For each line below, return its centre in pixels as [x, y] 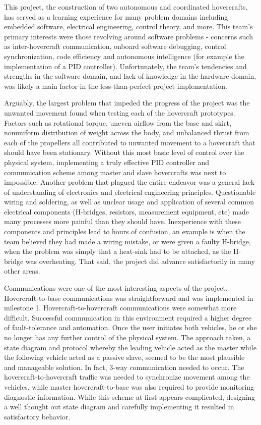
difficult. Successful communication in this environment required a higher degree [128, 317]
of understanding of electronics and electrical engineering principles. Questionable [130, 192]
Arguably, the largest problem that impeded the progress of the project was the [127, 103]
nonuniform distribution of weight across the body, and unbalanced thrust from [127, 132]
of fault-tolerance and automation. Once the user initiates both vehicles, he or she [130, 327]
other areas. [22, 271]
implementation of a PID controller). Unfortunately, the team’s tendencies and [125, 66]
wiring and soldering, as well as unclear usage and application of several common [129, 202]
